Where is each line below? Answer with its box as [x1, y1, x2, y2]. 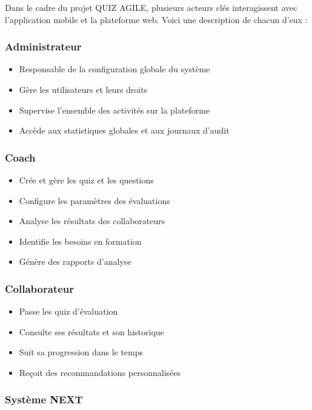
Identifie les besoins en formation [19, 234, 142, 247]
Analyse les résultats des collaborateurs [19, 214, 165, 227]
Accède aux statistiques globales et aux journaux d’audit [19, 124, 230, 137]
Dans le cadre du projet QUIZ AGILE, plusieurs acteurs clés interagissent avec [5, 1, 297, 13]
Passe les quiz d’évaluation [19, 305, 118, 318]
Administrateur [5, 39, 82, 54]
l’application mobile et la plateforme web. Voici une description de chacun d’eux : [5, 13, 308, 26]
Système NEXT [5, 392, 83, 407]
